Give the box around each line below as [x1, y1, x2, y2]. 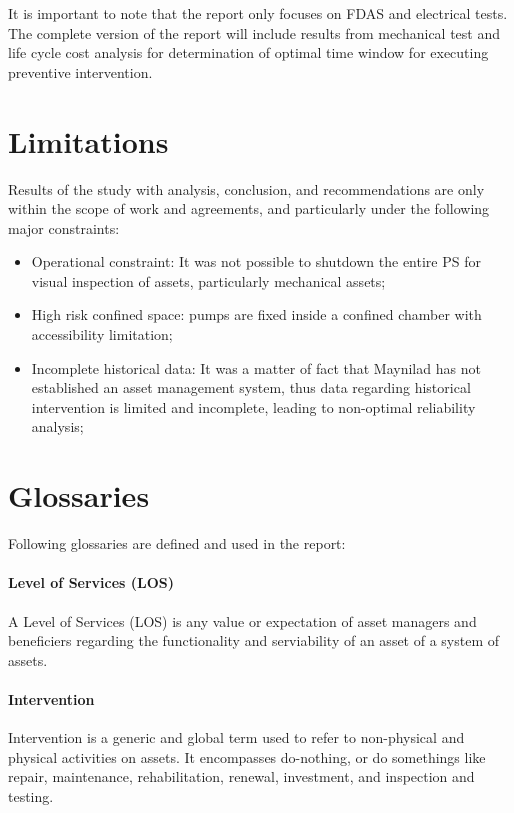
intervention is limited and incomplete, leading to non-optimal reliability [31, 396, 476, 417]
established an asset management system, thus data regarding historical [31, 377, 471, 398]
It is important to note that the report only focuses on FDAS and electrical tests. [8, 3, 508, 23]
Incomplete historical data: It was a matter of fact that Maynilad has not [31, 357, 481, 378]
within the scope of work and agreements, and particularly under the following [8, 198, 490, 219]
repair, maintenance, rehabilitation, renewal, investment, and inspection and [8, 766, 475, 787]
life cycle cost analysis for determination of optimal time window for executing [8, 42, 489, 63]
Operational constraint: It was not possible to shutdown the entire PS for [31, 251, 481, 272]
